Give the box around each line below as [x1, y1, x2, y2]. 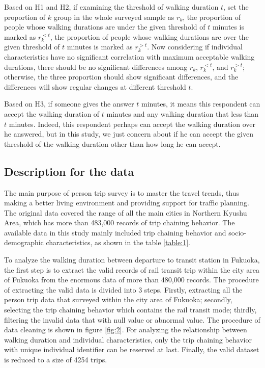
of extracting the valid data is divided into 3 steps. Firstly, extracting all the [4, 284, 243, 295]
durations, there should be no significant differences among [4, 61, 188, 72]
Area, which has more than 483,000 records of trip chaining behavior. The [4, 217, 235, 228]
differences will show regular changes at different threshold [4, 81, 186, 92]
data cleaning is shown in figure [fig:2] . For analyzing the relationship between [4, 324, 247, 335]
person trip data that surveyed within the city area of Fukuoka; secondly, [4, 294, 232, 305]
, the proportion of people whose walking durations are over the [50, 31, 249, 42]
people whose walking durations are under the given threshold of [4, 21, 205, 32]
